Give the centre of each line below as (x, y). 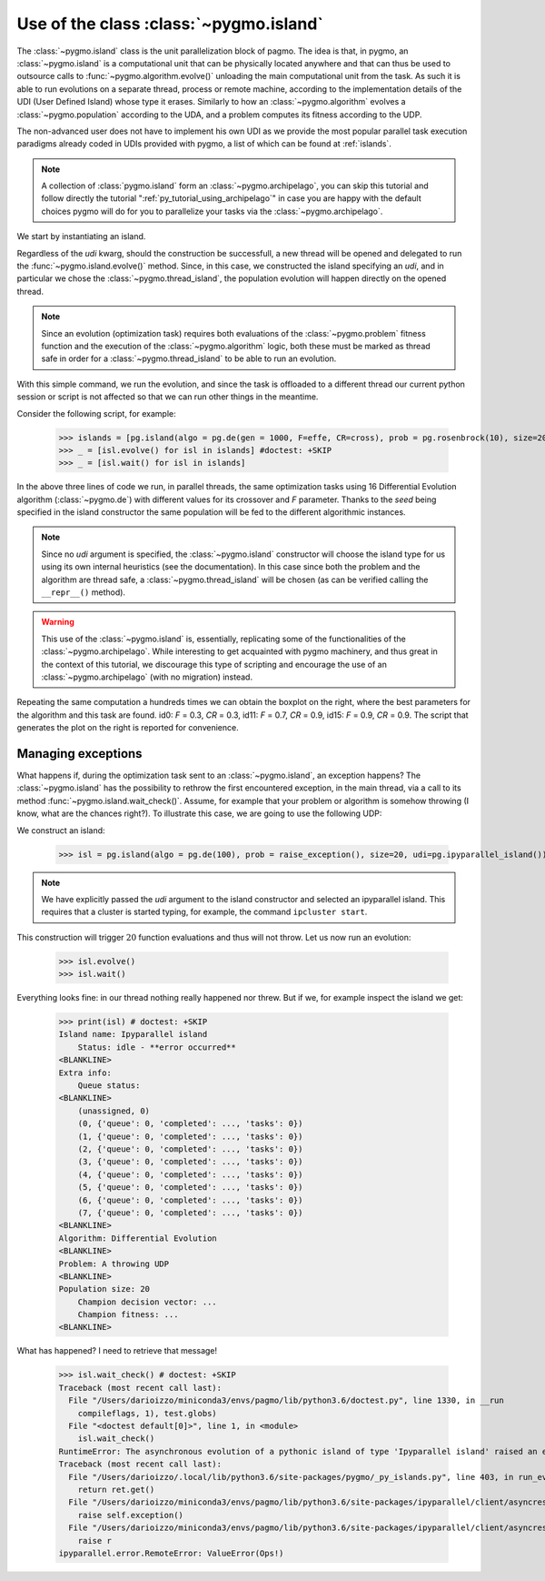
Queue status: (109, 1086)
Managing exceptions (79, 754)
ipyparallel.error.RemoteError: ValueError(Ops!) (171, 1553)
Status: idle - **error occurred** (157, 1047)
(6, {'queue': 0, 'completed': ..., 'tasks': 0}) (190, 1200)
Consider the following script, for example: (96, 413)
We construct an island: (61, 830)
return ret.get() (116, 1489)
